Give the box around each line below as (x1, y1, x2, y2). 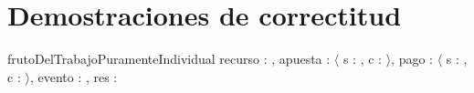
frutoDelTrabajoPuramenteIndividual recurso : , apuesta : (7, 49, 331, 68)
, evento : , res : (29, 67, 118, 86)
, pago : (391, 49, 434, 68)
